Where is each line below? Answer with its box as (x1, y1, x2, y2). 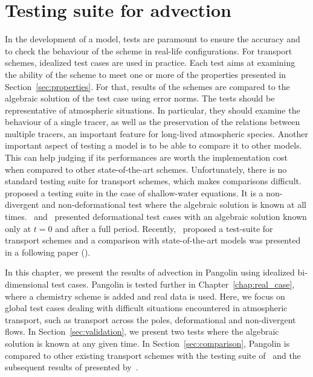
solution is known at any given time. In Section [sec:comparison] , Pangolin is (5, 337, 290, 349)
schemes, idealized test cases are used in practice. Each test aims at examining (5, 56, 295, 69)
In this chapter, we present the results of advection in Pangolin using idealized (5, 266, 295, 279)
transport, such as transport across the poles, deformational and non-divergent (5, 313, 296, 326)
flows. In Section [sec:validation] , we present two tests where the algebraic (5, 325, 279, 338)
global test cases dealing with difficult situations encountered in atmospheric (5, 301, 288, 314)
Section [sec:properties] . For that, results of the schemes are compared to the (5, 80, 290, 92)
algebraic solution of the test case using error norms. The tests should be (5, 92, 275, 105)
